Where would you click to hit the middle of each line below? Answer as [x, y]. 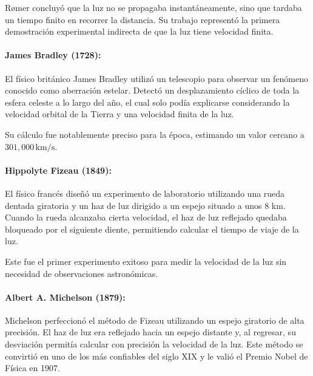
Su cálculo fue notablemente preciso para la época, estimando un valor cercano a [155, 134]
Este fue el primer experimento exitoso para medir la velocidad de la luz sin [146, 261]
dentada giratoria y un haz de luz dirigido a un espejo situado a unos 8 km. [145, 205]
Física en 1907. [32, 368]
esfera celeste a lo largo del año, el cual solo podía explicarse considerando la [147, 102]
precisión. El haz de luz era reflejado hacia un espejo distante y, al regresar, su [150, 332]
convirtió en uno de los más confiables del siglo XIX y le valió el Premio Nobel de [156, 356]
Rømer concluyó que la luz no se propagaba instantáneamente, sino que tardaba [153, 7]
